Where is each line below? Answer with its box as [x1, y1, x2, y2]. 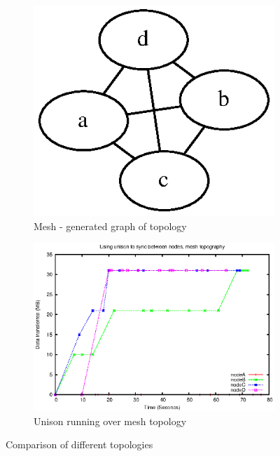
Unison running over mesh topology [34, 413, 187, 428]
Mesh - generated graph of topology [34, 218, 187, 233]
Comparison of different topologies [6, 437, 153, 452]
